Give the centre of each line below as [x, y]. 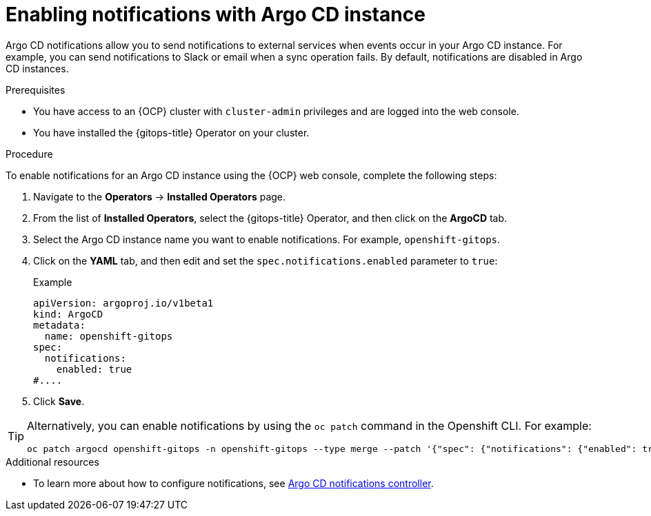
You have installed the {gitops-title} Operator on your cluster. [171, 132]
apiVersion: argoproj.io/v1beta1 [123, 303]
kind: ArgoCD [68, 314]
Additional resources [52, 462]
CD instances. [37, 68]
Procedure [29, 154]
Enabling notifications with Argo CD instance [216, 14]
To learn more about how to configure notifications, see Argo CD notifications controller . [233, 483]
